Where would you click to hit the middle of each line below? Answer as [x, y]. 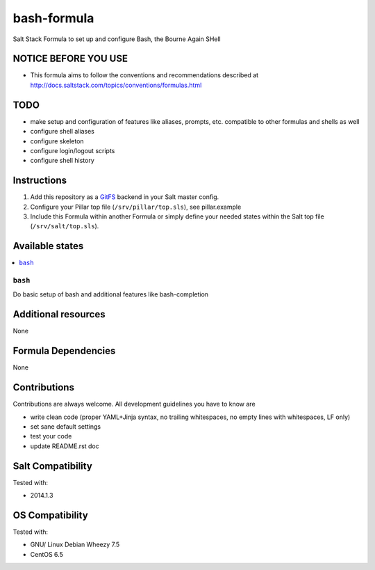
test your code [51, 436]
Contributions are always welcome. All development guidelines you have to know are [134, 404]
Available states [48, 246]
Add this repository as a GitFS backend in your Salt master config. [125, 197]
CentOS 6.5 [47, 554]
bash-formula [53, 18]
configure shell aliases [62, 132]
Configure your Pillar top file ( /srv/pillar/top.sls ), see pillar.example [136, 207]
